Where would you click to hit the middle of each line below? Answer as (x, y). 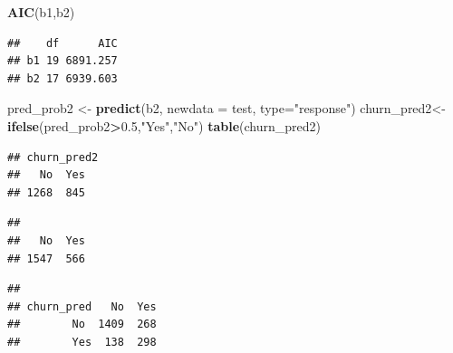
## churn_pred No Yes (82, 306)
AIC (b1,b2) (41, 12)
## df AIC (63, 43)
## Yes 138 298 (82, 342)
